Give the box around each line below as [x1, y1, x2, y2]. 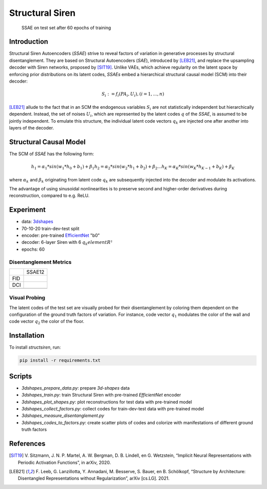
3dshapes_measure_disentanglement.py [21, 413, 104, 419]
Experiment [9, 206, 46, 214]
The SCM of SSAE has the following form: [9, 151, 94, 157]
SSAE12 [26, 268, 44, 275]
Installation [9, 331, 44, 340]
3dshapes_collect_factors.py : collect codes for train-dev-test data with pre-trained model [21, 406, 205, 412]
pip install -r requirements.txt [19, 357, 101, 363]
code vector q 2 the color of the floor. [9, 318, 85, 326]
